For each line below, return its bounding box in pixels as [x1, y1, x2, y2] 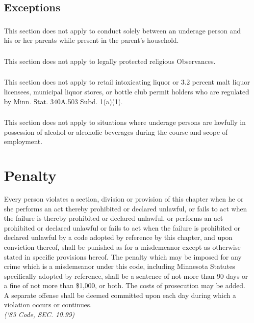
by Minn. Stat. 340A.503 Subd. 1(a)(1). [4, 96, 123, 106]
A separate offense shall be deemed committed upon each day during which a [4, 290, 236, 300]
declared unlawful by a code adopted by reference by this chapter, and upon [4, 232, 233, 242]
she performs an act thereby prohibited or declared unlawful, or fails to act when [4, 203, 247, 213]
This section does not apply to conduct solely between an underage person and [4, 25, 241, 35]
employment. [4, 136, 43, 147]
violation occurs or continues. [4, 299, 92, 310]
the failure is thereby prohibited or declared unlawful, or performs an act [4, 213, 223, 223]
